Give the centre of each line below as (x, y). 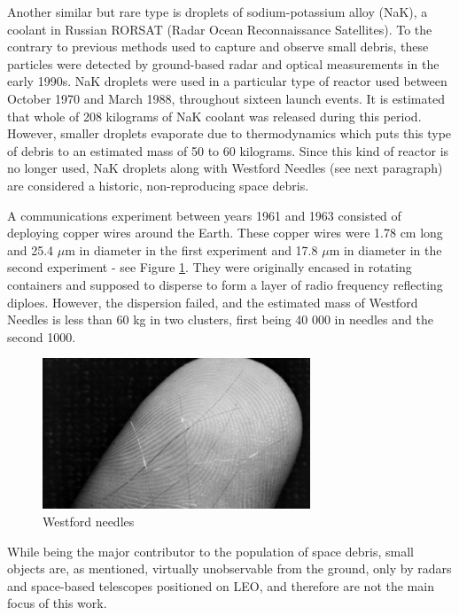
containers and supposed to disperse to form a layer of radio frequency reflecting (225, 284)
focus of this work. (57, 603)
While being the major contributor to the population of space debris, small (210, 551)
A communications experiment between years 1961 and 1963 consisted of (204, 215)
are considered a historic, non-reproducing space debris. (158, 185)
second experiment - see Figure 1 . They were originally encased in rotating (210, 267)
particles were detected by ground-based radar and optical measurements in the (223, 63)
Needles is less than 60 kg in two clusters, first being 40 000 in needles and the (220, 319)
